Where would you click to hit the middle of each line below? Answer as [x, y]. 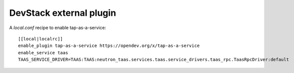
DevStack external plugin [63, 13]
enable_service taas [43, 53]
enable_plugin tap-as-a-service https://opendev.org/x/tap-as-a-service [109, 46]
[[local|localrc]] [41, 39]
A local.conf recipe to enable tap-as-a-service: [58, 28]
